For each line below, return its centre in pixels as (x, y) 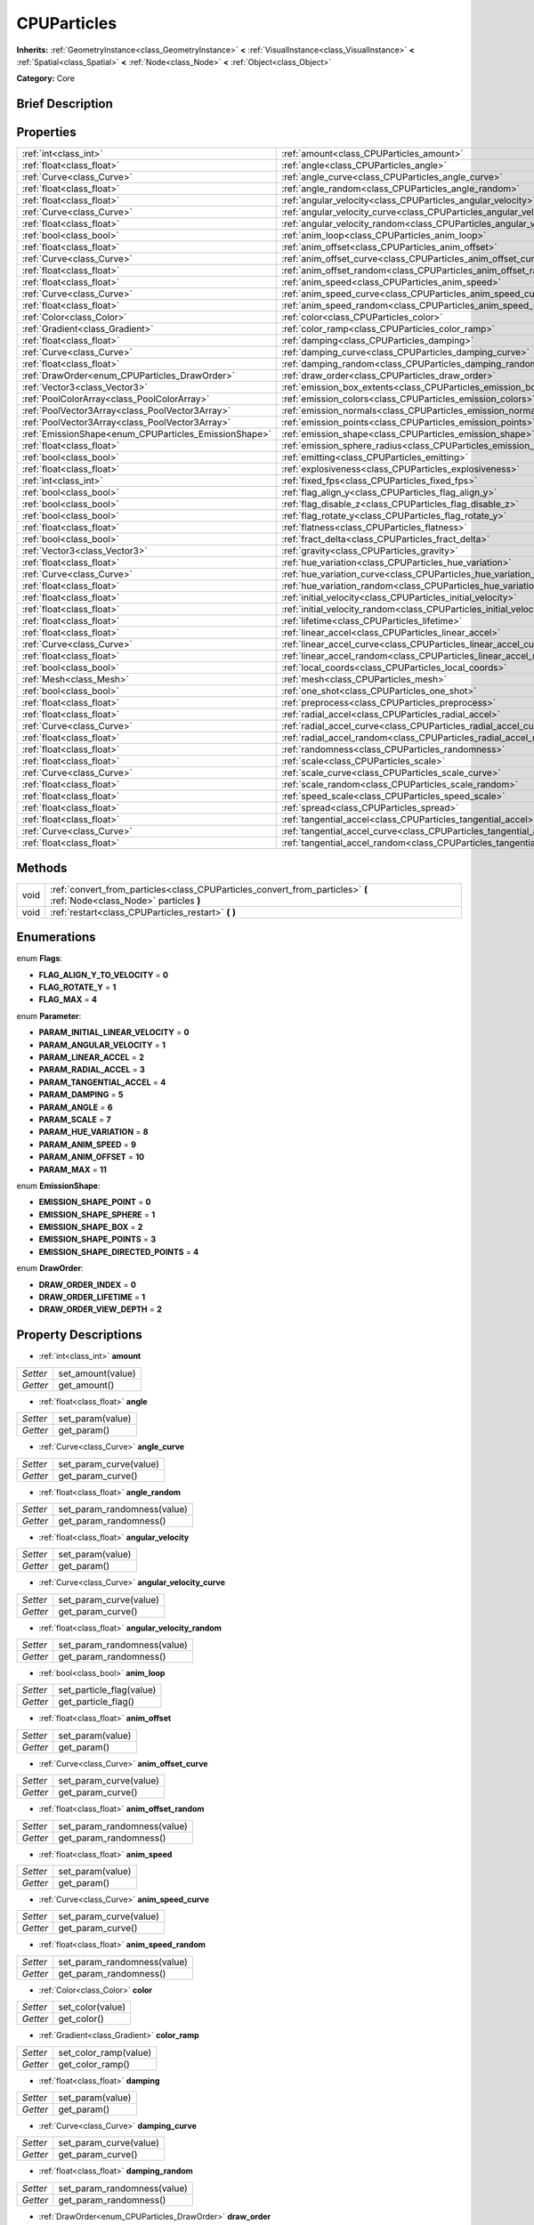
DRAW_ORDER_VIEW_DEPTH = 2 (100, 1309)
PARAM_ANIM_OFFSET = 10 (92, 1157)
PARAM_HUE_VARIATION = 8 (93, 1132)
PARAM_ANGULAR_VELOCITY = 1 (102, 1045)
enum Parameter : (49, 1015)
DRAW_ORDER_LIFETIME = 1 (92, 1297)
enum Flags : (39, 959)
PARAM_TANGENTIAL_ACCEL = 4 (102, 1082)
